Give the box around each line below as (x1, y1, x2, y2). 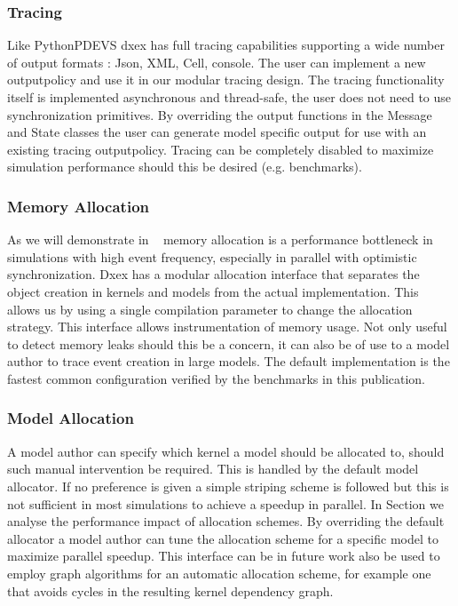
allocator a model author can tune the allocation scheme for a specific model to (7, 529, 438, 547)
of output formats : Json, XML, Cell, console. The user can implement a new (7, 52, 426, 71)
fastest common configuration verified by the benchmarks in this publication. (7, 369, 426, 387)
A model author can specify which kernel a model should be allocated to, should (7, 442, 445, 460)
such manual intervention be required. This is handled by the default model (7, 459, 419, 478)
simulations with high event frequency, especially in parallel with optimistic (7, 247, 417, 266)
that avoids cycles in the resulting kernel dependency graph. (7, 581, 334, 600)
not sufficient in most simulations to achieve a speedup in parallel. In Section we (7, 494, 444, 513)
